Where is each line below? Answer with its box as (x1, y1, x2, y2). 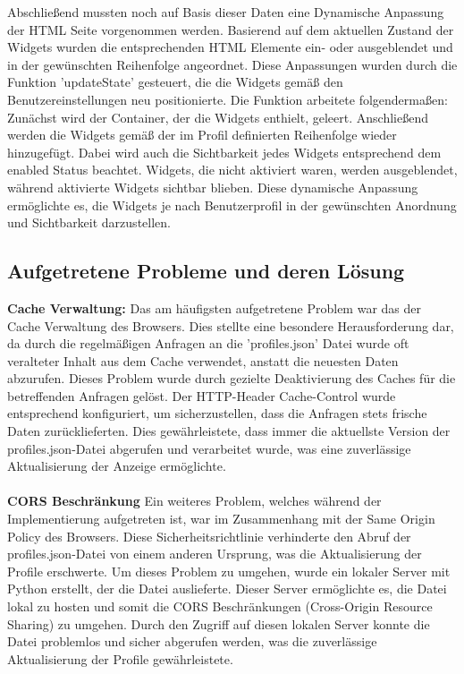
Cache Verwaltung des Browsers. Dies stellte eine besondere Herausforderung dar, (7, 316, 454, 335)
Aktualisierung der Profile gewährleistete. (7, 649, 233, 668)
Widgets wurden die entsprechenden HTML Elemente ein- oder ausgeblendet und (7, 38, 453, 56)
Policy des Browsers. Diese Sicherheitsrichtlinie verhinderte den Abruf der (7, 526, 411, 545)
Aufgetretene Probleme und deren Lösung (7, 257, 405, 285)
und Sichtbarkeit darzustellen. (7, 213, 171, 232)
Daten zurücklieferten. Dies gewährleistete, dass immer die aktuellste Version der (7, 422, 451, 440)
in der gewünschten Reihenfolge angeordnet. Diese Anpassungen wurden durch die (7, 55, 458, 73)
